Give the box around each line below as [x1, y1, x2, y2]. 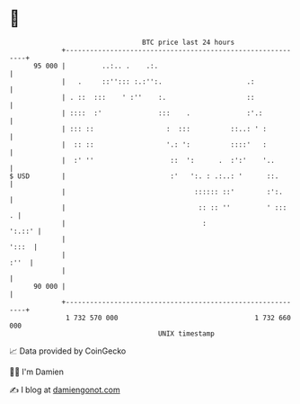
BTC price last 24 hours [142, 38, 235, 47]
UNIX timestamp [157, 328, 216, 338]
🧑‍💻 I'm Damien [9, 366, 65, 377]
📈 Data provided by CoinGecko [9, 346, 127, 356]
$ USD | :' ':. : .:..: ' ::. [9, 171, 279, 181]
